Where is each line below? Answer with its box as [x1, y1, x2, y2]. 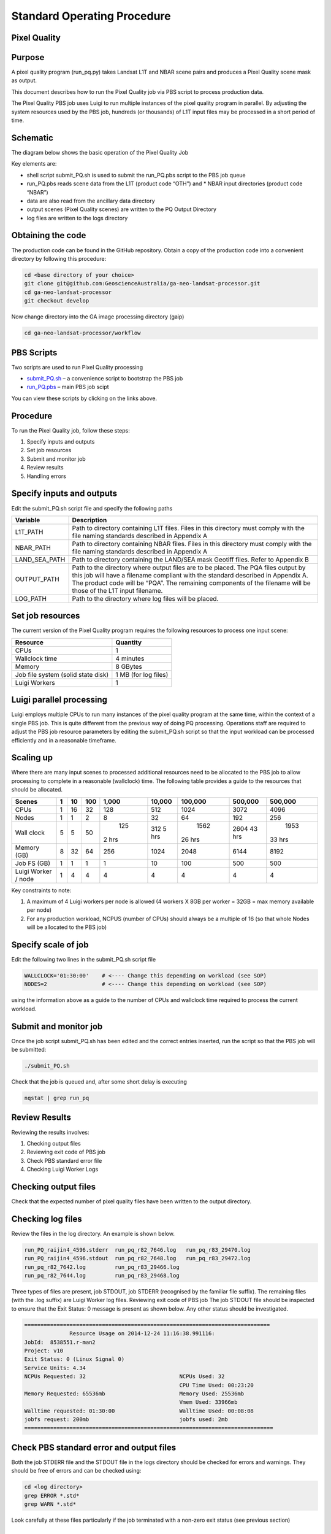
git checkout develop [24, 298, 89, 304]
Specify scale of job [11, 939, 89, 950]
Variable [15, 515, 40, 524]
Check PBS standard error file [26, 1157, 102, 1164]
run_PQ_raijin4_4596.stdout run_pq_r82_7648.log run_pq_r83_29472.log [24, 1255, 251, 1262]
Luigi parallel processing [11, 695, 107, 705]
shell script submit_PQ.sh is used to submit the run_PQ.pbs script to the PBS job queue [26, 171, 246, 179]
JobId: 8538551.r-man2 [24, 1338, 96, 1346]
